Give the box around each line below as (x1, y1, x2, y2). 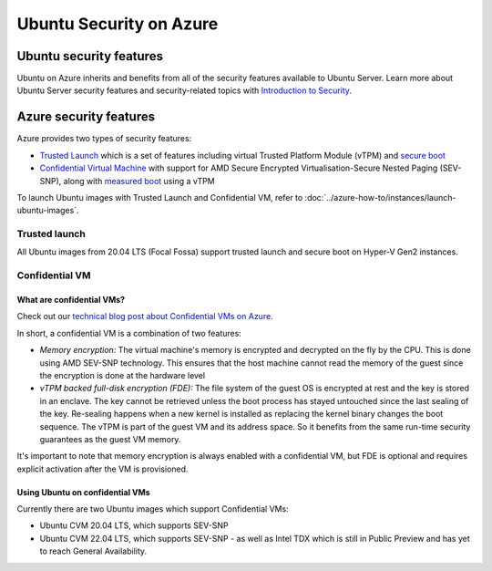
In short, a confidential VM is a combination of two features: (16, 327, 241, 338)
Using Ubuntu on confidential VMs (16, 486, 150, 497)
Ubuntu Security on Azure (16, 14, 219, 34)
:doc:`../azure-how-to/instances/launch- (304, 192, 456, 202)
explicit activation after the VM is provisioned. (16, 463, 189, 474)
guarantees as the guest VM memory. (39, 433, 181, 444)
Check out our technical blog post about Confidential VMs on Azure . (16, 311, 273, 322)
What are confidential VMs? (16, 295, 126, 306)
